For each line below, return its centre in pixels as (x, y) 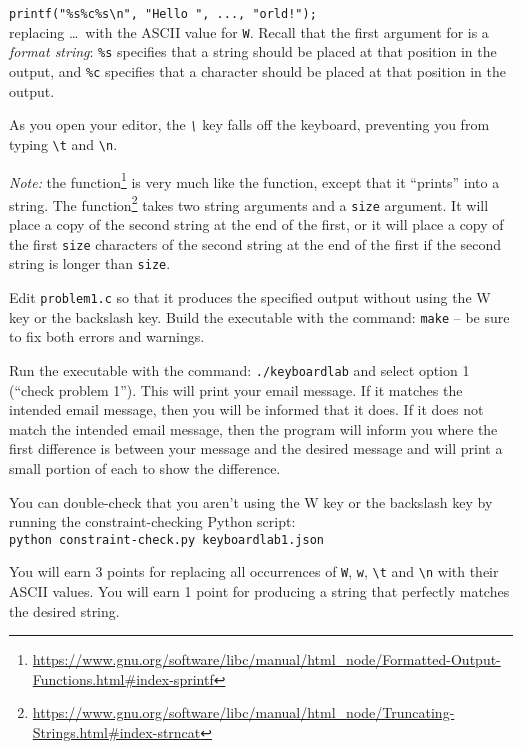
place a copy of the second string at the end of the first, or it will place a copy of (256, 224)
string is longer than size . (90, 263)
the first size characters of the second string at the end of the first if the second (255, 243)
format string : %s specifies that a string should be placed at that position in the (253, 51)
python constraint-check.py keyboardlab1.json (166, 539)
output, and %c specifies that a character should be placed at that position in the (257, 70)
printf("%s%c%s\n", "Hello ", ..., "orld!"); (163, 14)
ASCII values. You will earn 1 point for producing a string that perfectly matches (259, 591)
